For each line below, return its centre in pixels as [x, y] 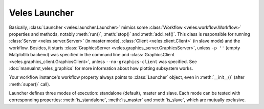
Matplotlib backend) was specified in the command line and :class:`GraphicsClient [92, 55]
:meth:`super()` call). [30, 84]
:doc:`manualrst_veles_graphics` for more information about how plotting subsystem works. [101, 68]
